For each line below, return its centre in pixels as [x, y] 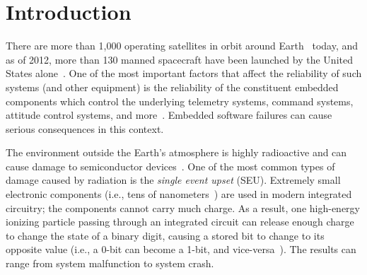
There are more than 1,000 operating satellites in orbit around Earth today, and [182, 46]
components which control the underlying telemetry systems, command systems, [180, 101]
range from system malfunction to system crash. [110, 263]
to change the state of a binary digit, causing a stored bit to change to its [165, 235]
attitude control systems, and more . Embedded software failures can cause [169, 115]
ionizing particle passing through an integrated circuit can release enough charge [180, 222]
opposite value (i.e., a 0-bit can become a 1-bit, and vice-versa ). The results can [181, 249]
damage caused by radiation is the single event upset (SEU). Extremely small [173, 180]
